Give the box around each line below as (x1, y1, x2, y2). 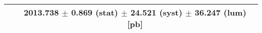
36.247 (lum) (194, 6, 246, 18)
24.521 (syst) (130, 6, 182, 18)
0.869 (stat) (71, 6, 118, 18)
